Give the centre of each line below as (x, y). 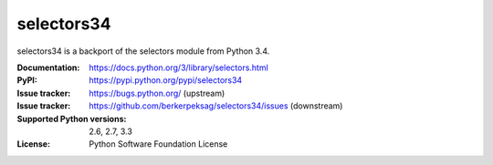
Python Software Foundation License (158, 144)
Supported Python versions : (72, 119)
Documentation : (48, 67)
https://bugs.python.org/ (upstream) (157, 93)
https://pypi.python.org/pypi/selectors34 (166, 80)
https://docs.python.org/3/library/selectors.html (178, 67)
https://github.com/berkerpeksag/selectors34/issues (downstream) (216, 106)
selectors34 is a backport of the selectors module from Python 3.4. (143, 51)
